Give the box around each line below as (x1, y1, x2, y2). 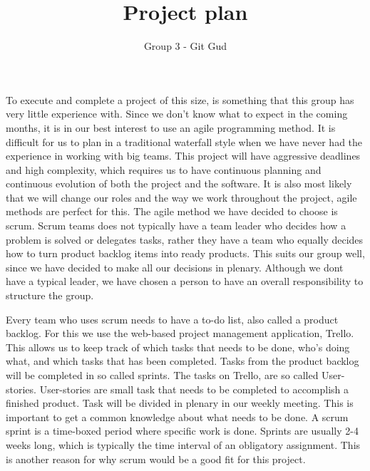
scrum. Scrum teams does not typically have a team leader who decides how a (6, 218, 346, 233)
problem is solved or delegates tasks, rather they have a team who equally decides (6, 232, 364, 247)
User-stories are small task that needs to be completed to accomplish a (39, 381, 349, 396)
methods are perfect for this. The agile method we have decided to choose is (6, 204, 338, 219)
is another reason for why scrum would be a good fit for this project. (6, 451, 306, 466)
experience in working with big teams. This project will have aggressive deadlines (6, 148, 361, 163)
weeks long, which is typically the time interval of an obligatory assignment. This (6, 437, 361, 452)
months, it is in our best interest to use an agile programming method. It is (6, 120, 336, 135)
